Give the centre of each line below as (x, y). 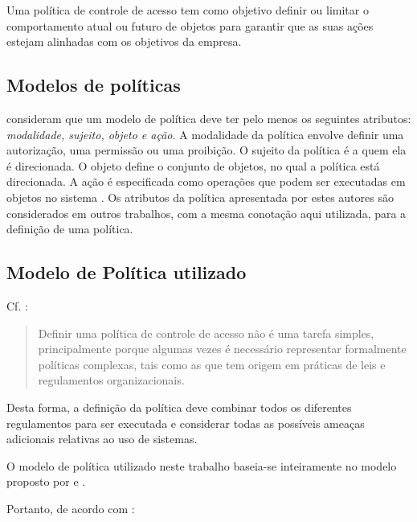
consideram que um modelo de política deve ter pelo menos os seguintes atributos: (209, 118)
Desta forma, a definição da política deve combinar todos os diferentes (179, 407)
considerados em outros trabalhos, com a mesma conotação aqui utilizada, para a (206, 213)
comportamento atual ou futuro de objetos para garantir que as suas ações (190, 25)
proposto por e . (46, 481)
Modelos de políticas (94, 85)
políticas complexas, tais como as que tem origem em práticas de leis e (212, 364)
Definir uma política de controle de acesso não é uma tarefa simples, (206, 333)
